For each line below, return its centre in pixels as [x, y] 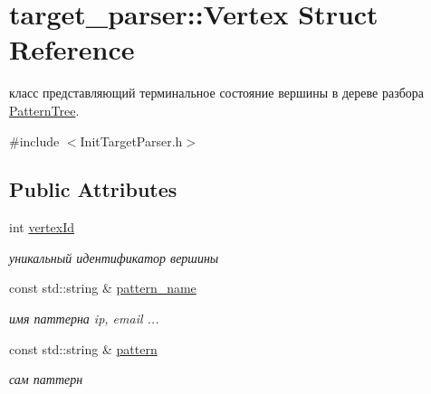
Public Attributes [93, 189]
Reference [72, 49]
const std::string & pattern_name [103, 288]
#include [34, 141]
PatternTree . [44, 110]
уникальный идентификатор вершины [114, 257]
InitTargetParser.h [131, 141]
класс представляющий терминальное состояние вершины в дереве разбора [217, 93]
